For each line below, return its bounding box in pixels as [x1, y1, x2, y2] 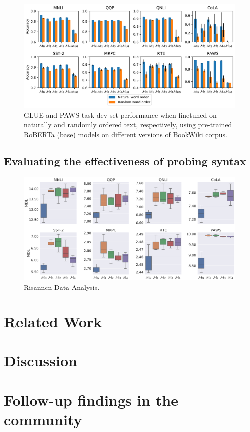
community [4, 409, 82, 429]
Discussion [4, 350, 77, 371]
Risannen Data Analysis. [24, 282, 100, 292]
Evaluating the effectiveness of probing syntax [4, 153, 246, 169]
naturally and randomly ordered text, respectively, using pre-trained [24, 119, 232, 130]
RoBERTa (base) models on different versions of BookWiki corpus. [24, 129, 227, 140]
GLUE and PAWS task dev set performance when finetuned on [24, 109, 217, 120]
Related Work [4, 311, 102, 331]
